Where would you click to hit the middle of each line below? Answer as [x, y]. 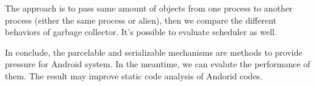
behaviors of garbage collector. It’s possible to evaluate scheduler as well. [141, 32]
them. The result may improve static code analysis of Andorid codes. [134, 75]
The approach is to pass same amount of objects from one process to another [149, 8]
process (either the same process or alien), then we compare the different [141, 20]
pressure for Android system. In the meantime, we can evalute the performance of [158, 64]
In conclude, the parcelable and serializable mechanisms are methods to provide [154, 52]
